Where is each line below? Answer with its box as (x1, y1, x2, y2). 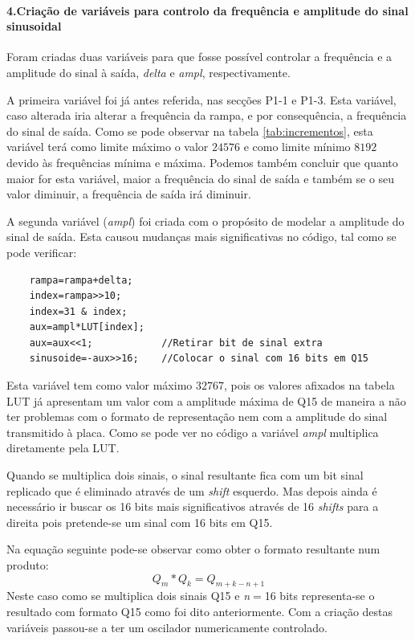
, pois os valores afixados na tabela (223, 377, 395, 394)
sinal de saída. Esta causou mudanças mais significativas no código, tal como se (6, 228, 397, 245)
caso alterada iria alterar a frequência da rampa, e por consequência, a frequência (6, 107, 407, 124)
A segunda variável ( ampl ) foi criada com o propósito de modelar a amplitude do (6, 212, 405, 229)
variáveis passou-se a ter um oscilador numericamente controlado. (6, 619, 328, 635)
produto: (6, 557, 49, 574)
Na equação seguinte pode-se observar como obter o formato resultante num (6, 541, 380, 557)
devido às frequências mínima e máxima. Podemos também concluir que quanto (6, 153, 398, 170)
